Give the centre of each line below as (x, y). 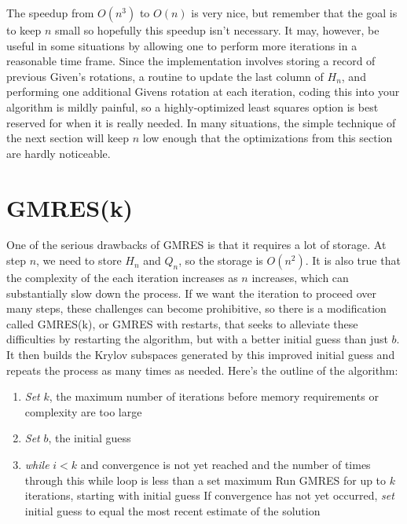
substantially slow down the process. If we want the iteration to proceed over (192, 293)
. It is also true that (353, 260)
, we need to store (79, 260)
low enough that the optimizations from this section (268, 138)
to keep (24, 30)
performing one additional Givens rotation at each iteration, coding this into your (203, 92)
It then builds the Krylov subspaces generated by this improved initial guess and (201, 355)
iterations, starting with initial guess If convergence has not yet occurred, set (209, 495)
